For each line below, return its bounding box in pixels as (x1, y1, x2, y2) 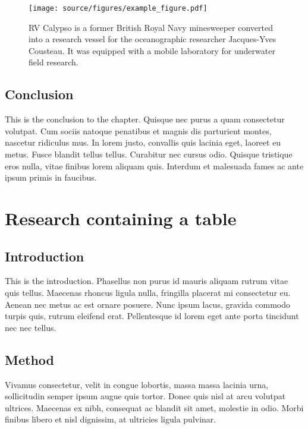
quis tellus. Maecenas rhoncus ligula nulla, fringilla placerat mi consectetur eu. (5, 286, 291, 298)
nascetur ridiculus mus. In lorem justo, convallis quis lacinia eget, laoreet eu (5, 136, 281, 149)
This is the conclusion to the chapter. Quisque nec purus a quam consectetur (5, 113, 285, 125)
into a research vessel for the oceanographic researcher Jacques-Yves (29, 33, 276, 45)
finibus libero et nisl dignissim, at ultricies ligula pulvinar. (5, 413, 216, 425)
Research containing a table (5, 206, 237, 230)
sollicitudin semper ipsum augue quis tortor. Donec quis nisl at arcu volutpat (5, 390, 286, 402)
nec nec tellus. (5, 321, 56, 333)
